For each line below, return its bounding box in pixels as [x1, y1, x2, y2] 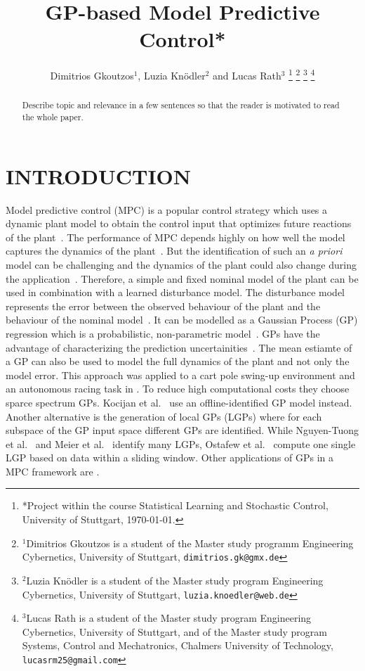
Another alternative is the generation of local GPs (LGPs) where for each [6, 409, 322, 423]
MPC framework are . [6, 464, 100, 478]
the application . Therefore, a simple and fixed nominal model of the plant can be [6, 271, 359, 286]
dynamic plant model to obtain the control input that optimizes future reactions [6, 216, 352, 231]
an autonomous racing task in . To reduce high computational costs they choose [6, 381, 350, 396]
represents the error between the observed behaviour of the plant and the [6, 298, 321, 313]
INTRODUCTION [6, 161, 192, 190]
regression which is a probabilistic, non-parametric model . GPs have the [6, 326, 320, 340]
